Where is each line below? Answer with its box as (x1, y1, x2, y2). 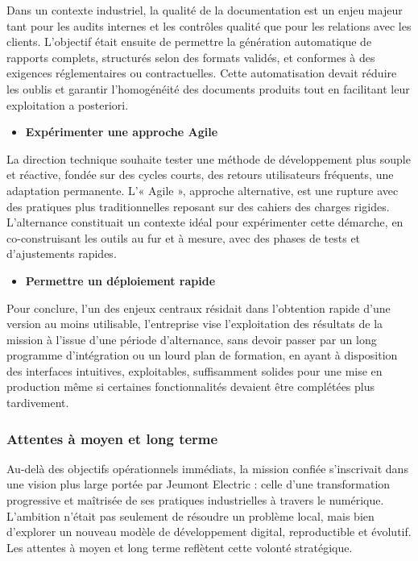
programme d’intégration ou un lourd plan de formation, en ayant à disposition (6, 347, 398, 364)
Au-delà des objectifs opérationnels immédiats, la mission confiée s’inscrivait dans (6, 459, 408, 476)
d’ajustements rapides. (6, 245, 117, 262)
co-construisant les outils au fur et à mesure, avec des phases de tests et (6, 229, 361, 246)
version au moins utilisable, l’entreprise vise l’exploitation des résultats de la (6, 315, 383, 332)
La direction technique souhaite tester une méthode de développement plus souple (6, 150, 411, 167)
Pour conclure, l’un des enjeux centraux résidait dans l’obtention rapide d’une (6, 299, 391, 316)
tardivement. (6, 394, 69, 411)
